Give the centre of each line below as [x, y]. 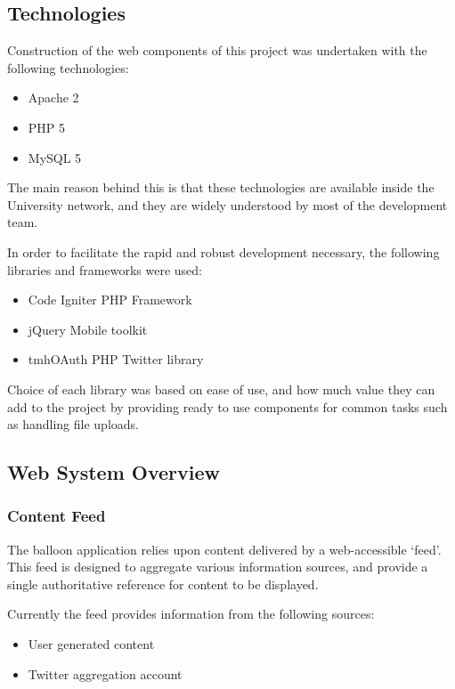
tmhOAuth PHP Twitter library [116, 359]
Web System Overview [114, 472]
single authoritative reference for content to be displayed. [163, 584]
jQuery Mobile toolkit [88, 329]
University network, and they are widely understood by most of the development [227, 204]
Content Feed [57, 516]
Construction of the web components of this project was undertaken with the [217, 50]
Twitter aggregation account [105, 673]
